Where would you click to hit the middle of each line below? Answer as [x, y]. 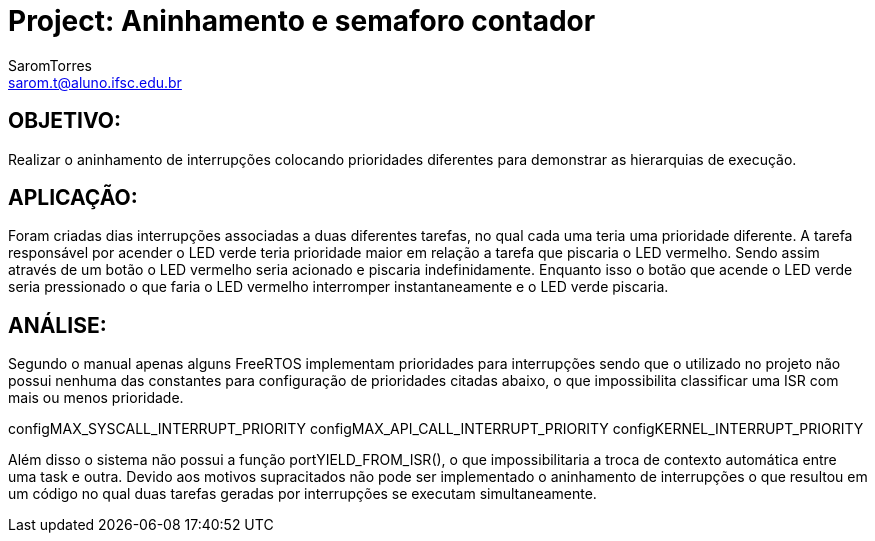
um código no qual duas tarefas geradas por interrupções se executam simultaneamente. [302, 494]
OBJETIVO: [65, 121]
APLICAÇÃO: [73, 198]
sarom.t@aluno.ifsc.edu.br [95, 82]
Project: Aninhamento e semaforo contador [302, 21]
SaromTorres [50, 65]
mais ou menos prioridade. [96, 398]
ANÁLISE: [57, 325]
